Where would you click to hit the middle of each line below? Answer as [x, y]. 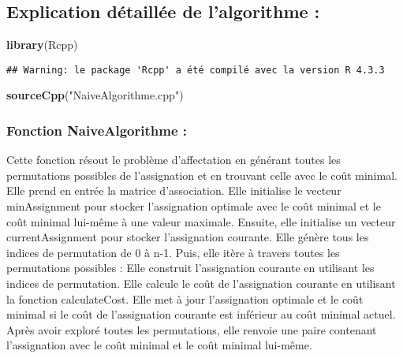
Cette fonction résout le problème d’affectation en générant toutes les [174, 160]
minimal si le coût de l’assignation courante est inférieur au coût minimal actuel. [201, 314]
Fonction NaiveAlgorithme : [97, 130]
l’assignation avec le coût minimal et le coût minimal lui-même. [159, 345]
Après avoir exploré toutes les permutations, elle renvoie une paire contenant [192, 329]
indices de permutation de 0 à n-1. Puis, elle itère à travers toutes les [173, 252]
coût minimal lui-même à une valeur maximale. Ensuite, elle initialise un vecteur [201, 221]
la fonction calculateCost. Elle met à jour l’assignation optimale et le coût [185, 298]
